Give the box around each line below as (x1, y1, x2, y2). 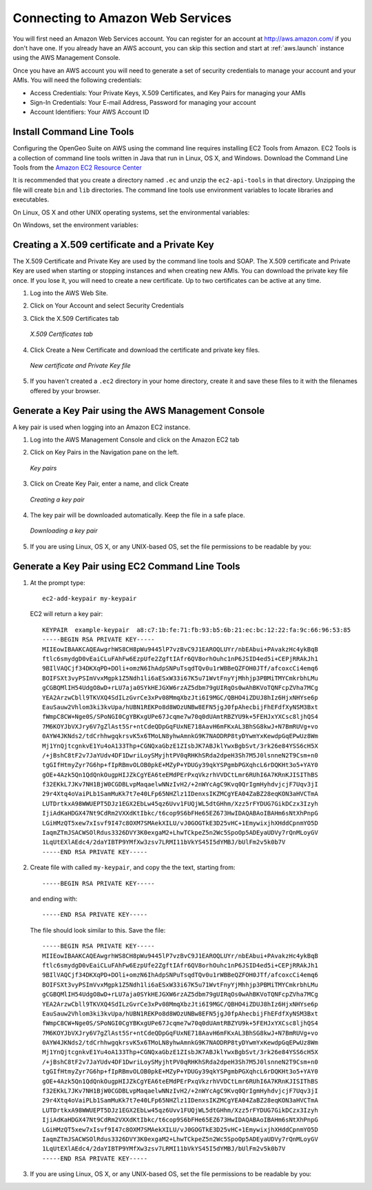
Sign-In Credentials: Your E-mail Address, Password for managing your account (30, 98, 256, 106)
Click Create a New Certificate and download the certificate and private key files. (30, 346, 260, 354)
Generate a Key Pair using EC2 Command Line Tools (12, 560, 240, 572)
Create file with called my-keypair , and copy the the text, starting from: (30, 863, 236, 872)
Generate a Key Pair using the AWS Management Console (12, 404, 265, 417)
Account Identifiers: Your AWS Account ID (30, 108, 149, 117)
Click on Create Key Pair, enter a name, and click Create (30, 479, 189, 488)
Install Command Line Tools (12, 126, 134, 138)
